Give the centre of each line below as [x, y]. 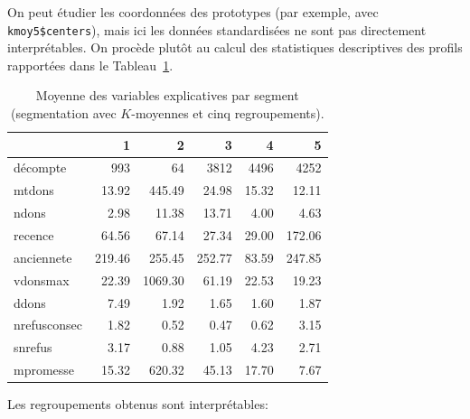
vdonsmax [42, 279]
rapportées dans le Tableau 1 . [90, 65]
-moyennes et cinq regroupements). [228, 113]
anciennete [43, 257]
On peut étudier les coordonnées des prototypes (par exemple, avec [193, 12]
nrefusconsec [48, 325]
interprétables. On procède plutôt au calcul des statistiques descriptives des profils [235, 47]
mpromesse [44, 370]
